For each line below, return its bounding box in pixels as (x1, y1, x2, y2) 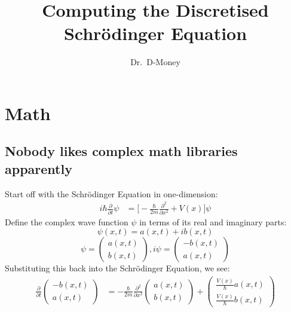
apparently (5, 159, 72, 178)
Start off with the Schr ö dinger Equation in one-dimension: (5, 187, 218, 200)
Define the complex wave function (5, 215, 128, 228)
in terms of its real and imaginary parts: (139, 215, 287, 228)
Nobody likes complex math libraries (5, 142, 238, 160)
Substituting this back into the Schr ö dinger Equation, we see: (5, 262, 230, 274)
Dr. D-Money (130, 56, 180, 68)
